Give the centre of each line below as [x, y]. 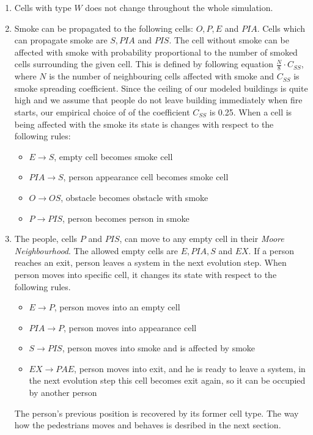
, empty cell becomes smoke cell [113, 156]
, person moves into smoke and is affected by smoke [159, 348]
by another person [63, 393]
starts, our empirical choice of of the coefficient [102, 111]
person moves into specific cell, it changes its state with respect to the [145, 274]
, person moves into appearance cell [130, 327]
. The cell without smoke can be [229, 40]
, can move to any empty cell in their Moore [202, 239]
